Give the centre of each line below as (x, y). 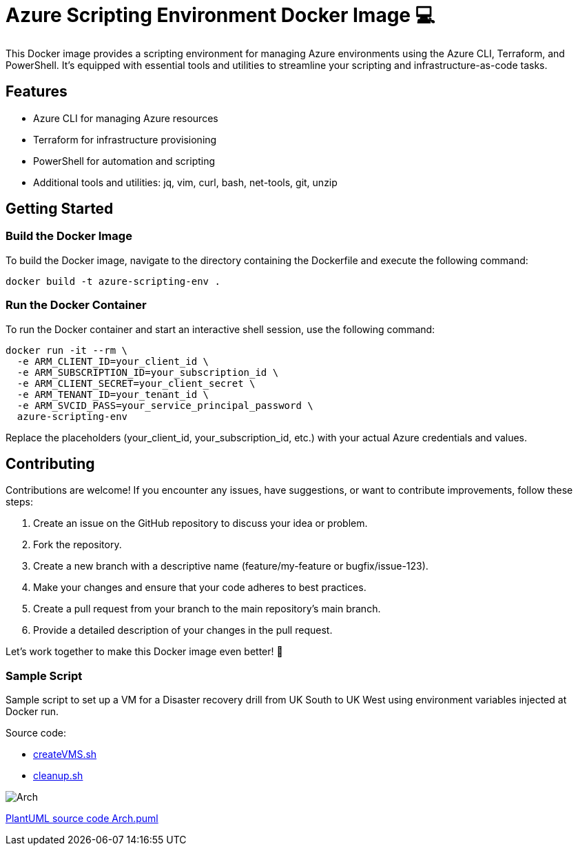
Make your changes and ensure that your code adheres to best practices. (200, 588)
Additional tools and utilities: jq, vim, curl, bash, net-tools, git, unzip (185, 182)
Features (37, 92)
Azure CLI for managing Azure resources (126, 118)
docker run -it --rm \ (67, 350)
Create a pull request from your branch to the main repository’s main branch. (207, 609)
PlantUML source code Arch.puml (82, 819)
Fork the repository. (78, 545)
